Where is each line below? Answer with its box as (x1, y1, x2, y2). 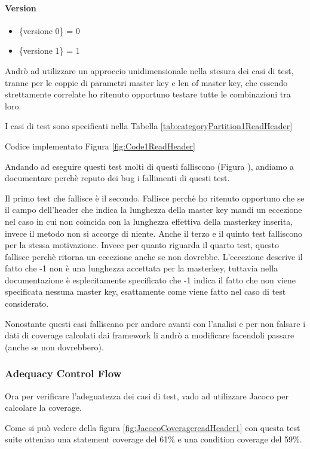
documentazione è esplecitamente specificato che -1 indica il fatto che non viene (5, 273, 296, 286)
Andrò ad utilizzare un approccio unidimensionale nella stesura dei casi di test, (5, 64, 294, 77)
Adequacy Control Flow (5, 366, 122, 381)
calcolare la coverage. (5, 401, 82, 414)
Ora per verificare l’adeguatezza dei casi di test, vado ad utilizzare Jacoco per (5, 389, 288, 402)
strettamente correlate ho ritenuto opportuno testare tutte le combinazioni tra (5, 88, 291, 100)
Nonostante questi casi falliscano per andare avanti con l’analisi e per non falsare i (5, 317, 306, 329)
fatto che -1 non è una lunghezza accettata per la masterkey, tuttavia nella (5, 262, 278, 274)
